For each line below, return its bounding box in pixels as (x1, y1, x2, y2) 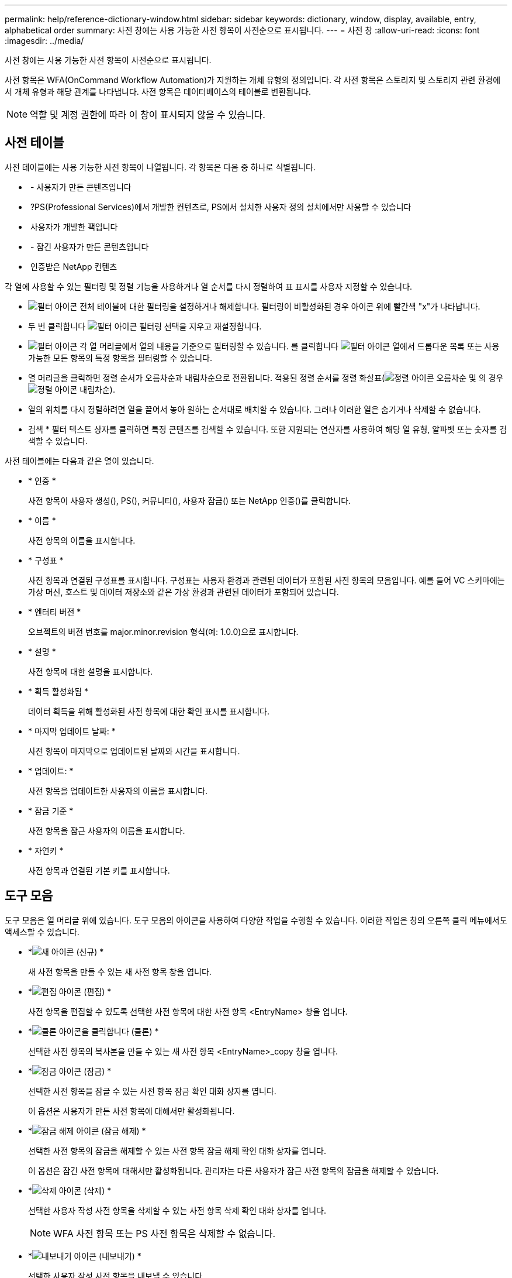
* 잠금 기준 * (28, 805, 74, 816)
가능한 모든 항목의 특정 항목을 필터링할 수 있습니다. (28, 352, 212, 363)
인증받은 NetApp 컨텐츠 (30, 261, 117, 272)
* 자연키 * (28, 845, 64, 856)
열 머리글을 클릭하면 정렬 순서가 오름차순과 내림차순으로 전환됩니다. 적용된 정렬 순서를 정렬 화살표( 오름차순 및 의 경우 (28, 372, 504, 383)
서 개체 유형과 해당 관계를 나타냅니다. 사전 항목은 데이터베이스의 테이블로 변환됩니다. (5, 87, 311, 97)
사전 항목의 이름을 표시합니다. (28, 535, 136, 545)
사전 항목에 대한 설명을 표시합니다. (28, 666, 153, 676)
